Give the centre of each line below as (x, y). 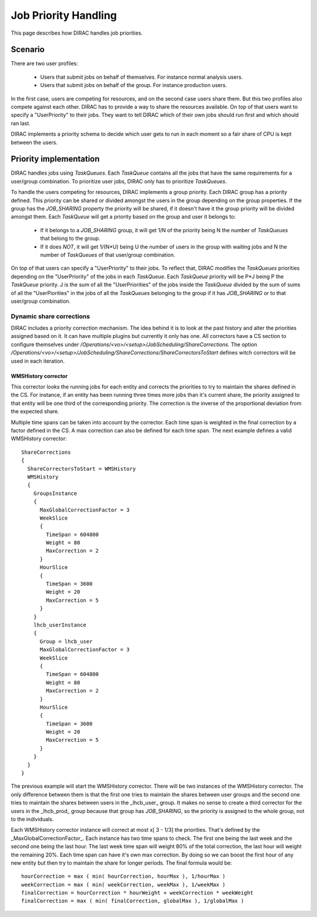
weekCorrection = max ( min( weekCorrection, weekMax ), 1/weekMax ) (124, 884)
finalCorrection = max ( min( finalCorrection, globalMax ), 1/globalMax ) (133, 901)
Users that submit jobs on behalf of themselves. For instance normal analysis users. (141, 77)
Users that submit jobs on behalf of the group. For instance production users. (134, 85)
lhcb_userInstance (60, 625)
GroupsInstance (55, 493)
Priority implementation (55, 159)
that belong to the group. (70, 239)
